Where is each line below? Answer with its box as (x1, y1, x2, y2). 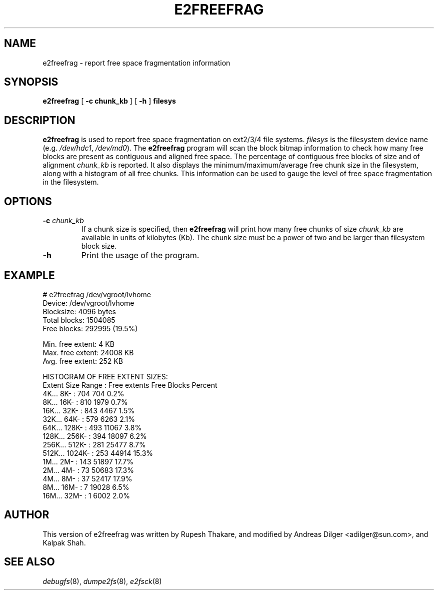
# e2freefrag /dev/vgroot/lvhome (42, 290, 151, 299)
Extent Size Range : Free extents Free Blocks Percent (42, 380, 217, 389)
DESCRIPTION (4, 114, 75, 127)
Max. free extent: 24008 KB (42, 348, 134, 357)
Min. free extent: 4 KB (42, 339, 114, 348)
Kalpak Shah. (42, 538, 86, 547)
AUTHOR (4, 508, 49, 521)
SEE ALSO (4, 555, 55, 568)
